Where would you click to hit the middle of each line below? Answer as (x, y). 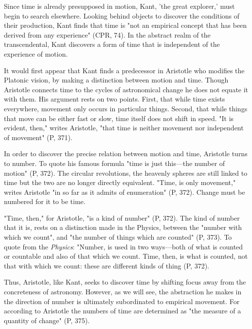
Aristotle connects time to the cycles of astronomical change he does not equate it (126, 89)
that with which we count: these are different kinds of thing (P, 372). (107, 265)
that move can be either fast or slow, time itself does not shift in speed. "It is (119, 118)
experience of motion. (36, 53)
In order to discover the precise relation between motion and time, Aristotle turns (126, 154)
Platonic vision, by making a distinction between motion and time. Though (116, 80)
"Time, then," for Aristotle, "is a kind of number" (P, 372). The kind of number (122, 217)
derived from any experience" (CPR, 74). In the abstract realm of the (107, 34)
